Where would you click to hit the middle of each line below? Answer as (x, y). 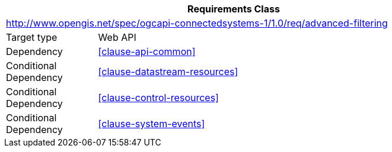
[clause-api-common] (147, 51)
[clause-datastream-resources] (168, 72)
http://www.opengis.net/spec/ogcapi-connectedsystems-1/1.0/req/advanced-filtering (197, 23)
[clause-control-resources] (158, 98)
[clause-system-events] (152, 124)
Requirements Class (234, 9)
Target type (32, 37)
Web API (117, 37)
